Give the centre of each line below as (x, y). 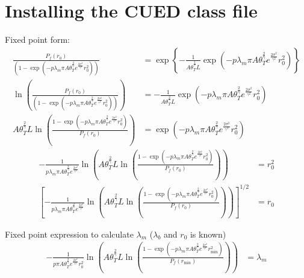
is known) (208, 234)
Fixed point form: (37, 39)
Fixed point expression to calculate (69, 234)
